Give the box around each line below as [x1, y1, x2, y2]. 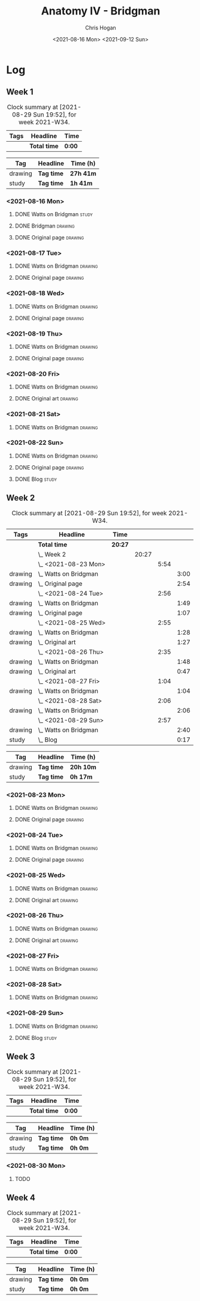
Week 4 [6, 1193, 36, 1203]
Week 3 [6, 1052, 35, 1062]
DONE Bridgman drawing [14, 222, 75, 229]
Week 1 [6, 87, 34, 97]
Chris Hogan [84, 24, 117, 31]
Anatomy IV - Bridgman [41, 4, 160, 18]
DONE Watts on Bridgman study [14, 211, 93, 218]
